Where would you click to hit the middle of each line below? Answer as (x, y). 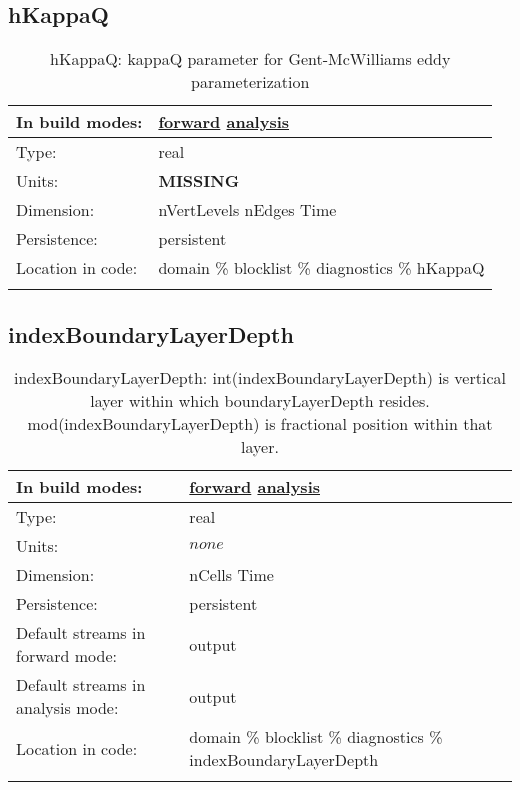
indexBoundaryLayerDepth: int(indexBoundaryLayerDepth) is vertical (260, 378)
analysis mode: (67, 708)
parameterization (250, 82)
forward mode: (66, 656)
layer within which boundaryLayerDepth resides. (260, 401)
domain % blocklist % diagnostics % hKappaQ (321, 268)
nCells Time (231, 575)
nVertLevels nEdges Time (247, 210)
